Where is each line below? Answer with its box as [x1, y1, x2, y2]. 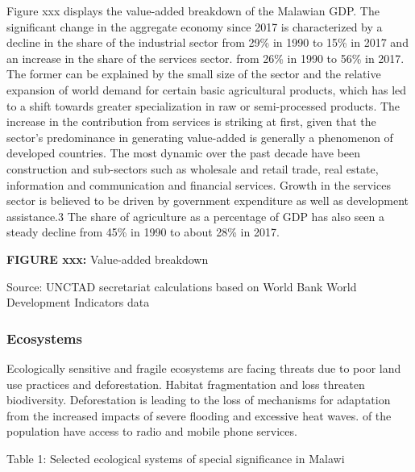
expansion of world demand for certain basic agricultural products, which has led [6, 81, 407, 98]
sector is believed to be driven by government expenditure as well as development [6, 192, 409, 209]
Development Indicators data [6, 294, 150, 311]
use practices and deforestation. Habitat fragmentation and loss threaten [6, 375, 365, 392]
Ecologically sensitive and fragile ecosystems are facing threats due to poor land [6, 359, 401, 376]
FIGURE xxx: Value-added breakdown [6, 250, 209, 267]
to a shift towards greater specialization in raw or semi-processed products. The [6, 97, 400, 114]
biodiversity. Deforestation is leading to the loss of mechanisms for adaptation [6, 391, 391, 408]
